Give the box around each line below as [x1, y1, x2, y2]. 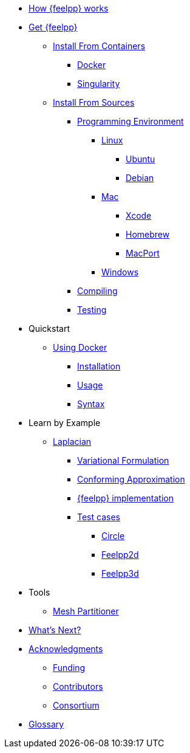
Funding [53, 662, 86, 673]
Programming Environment [77, 116, 184, 126]
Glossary [29, 719, 64, 729]
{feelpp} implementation [77, 493, 174, 503]
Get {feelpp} [29, 22, 78, 32]
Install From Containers [53, 41, 146, 51]
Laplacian [53, 436, 92, 447]
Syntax [77, 399, 105, 409]
